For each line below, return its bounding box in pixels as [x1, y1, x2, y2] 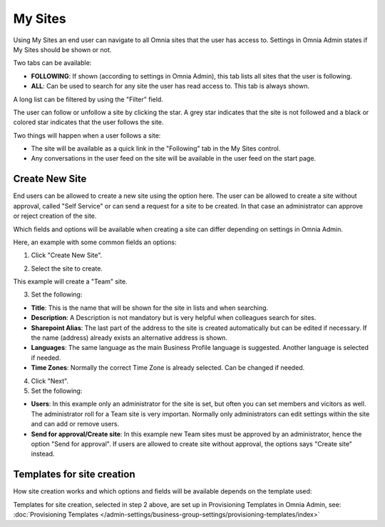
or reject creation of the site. [13, 211, 97, 221]
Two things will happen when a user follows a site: [13, 131, 161, 139]
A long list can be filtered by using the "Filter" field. [13, 95, 163, 104]
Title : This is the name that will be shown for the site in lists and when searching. [31, 303, 269, 312]
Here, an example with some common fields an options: [13, 238, 177, 246]
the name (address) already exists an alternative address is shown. [31, 333, 228, 342]
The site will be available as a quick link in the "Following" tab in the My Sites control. [31, 144, 281, 153]
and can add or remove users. [31, 420, 120, 428]
